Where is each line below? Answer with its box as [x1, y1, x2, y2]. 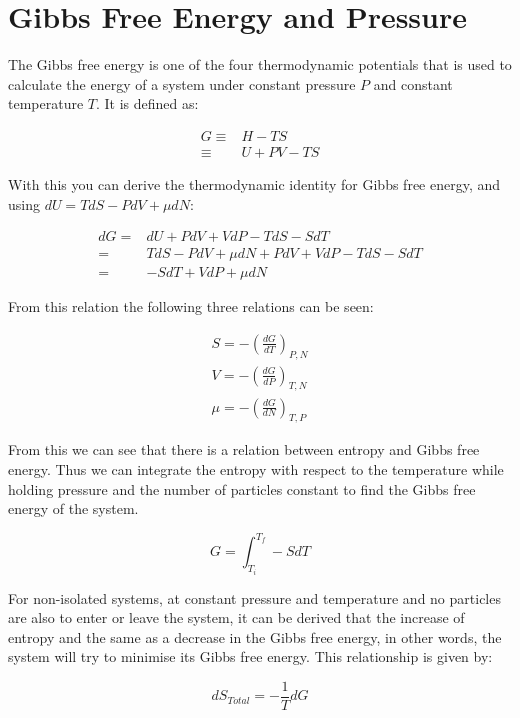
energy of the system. [8, 498, 139, 519]
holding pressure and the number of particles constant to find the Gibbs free [8, 478, 476, 499]
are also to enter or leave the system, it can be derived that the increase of [8, 607, 465, 628]
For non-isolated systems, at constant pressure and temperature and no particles [8, 587, 501, 608]
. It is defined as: [96, 93, 199, 114]
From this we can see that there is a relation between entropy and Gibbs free [8, 439, 480, 460]
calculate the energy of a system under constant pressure [8, 73, 356, 94]
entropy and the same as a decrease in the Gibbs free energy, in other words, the [8, 626, 502, 647]
